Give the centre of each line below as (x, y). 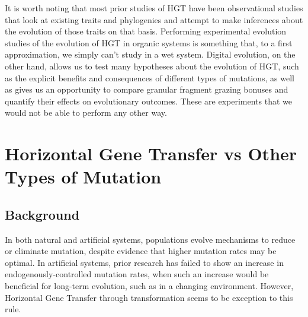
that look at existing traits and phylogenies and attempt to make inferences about (154, 19)
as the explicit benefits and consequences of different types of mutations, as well (150, 77)
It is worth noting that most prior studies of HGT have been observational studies (154, 8)
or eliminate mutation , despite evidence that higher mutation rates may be (141, 251)
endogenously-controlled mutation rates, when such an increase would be (137, 274)
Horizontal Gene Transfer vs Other (151, 153)
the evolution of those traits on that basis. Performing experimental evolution (146, 31)
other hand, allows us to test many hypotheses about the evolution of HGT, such (152, 66)
